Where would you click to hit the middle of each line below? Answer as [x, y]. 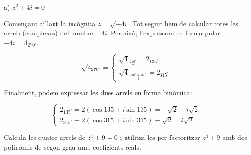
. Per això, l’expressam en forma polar [163, 33]
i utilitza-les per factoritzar [160, 137]
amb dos [235, 137]
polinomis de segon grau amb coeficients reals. [72, 146]
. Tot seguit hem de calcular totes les [183, 23]
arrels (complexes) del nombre [49, 33]
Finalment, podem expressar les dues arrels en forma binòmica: [98, 93]
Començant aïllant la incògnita [50, 23]
